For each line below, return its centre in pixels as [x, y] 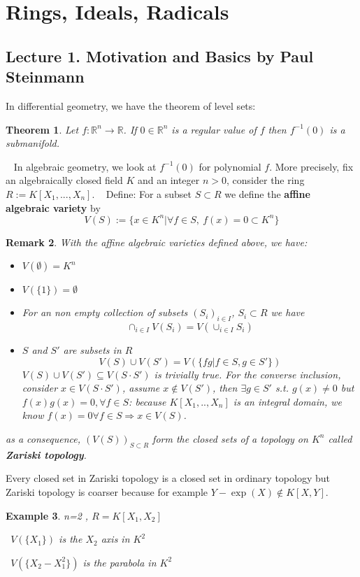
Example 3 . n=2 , [47, 515]
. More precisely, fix [311, 166]
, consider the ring [266, 180]
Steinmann [45, 77]
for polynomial [230, 166]
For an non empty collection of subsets [105, 312]
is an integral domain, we [287, 401]
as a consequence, [43, 438]
